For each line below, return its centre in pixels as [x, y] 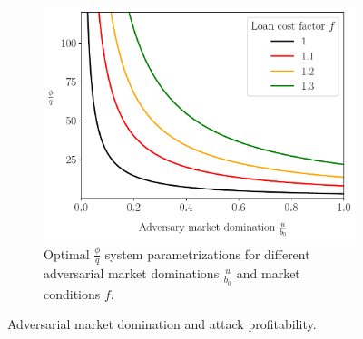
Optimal [67, 253]
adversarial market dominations [132, 273]
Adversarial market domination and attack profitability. [162, 324]
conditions [72, 293]
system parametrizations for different [207, 253]
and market [268, 273]
